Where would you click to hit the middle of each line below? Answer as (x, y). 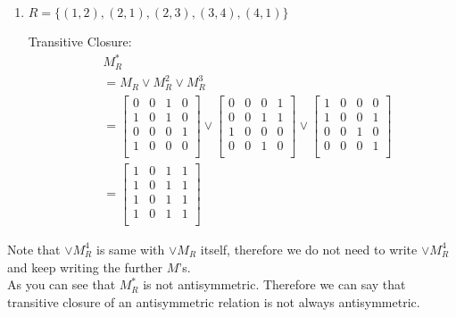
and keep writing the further (85, 267)
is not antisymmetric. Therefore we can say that (274, 284)
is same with (130, 249)
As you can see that (62, 284)
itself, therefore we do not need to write (309, 249)
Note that (34, 249)
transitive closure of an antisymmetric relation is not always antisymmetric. (214, 301)
